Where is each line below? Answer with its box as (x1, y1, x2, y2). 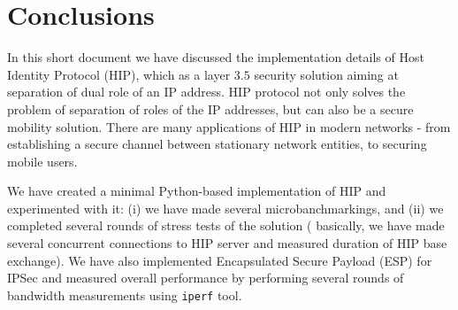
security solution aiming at (254, 65, 399, 83)
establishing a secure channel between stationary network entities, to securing (7, 135, 427, 153)
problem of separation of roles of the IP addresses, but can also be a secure (7, 99, 414, 118)
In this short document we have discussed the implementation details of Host (7, 48, 424, 66)
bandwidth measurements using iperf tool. (7, 285, 242, 304)
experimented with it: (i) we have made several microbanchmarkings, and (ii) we (7, 198, 444, 217)
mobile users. (7, 151, 78, 170)
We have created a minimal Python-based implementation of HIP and (7, 182, 386, 200)
